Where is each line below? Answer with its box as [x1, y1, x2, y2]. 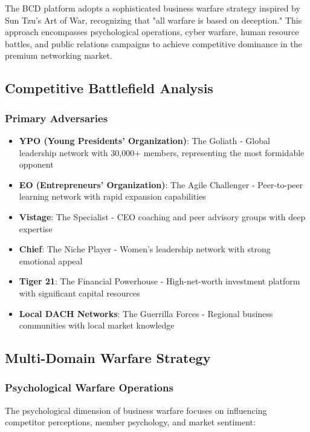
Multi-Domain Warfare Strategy [5, 349, 211, 367]
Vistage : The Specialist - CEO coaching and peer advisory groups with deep [19, 210, 306, 223]
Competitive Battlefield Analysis [5, 79, 213, 97]
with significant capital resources [19, 286, 140, 299]
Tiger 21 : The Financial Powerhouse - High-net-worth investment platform [19, 275, 300, 287]
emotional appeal [19, 254, 83, 267]
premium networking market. [5, 49, 112, 62]
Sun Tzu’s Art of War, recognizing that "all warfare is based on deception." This [5, 13, 302, 26]
